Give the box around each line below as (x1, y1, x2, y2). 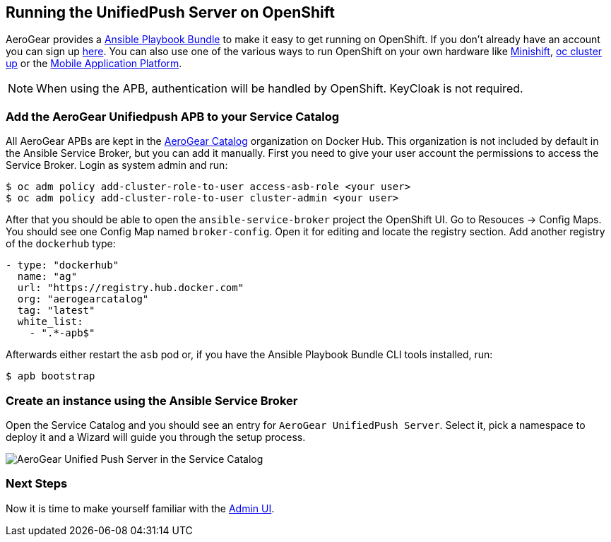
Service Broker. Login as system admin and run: (6, 159, 228, 172)
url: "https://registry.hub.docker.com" (17, 282, 244, 294)
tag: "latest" (17, 305, 95, 317)
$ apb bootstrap (6, 370, 95, 382)
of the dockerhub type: (6, 237, 116, 250)
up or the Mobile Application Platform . (6, 57, 182, 70)
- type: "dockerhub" (6, 259, 119, 271)
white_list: (17, 316, 83, 328)
